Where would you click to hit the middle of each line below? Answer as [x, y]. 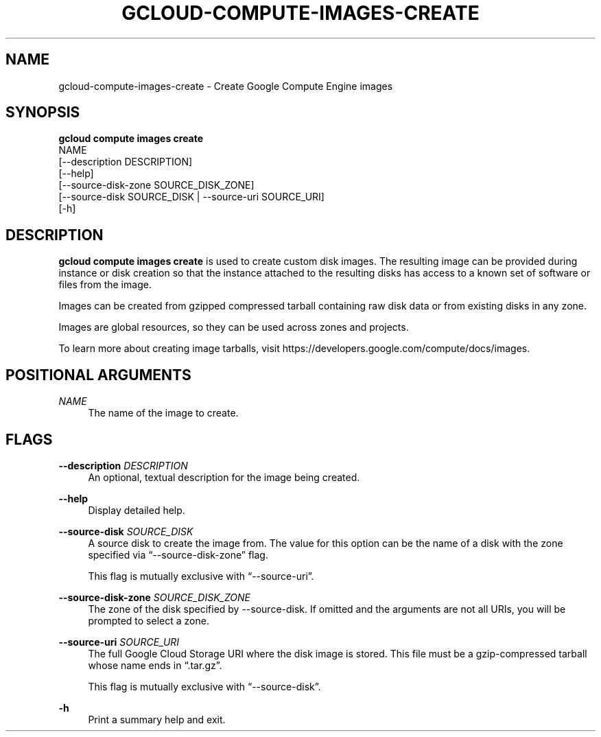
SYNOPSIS [43, 113]
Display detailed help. [137, 510]
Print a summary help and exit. [157, 719]
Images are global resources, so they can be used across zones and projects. [234, 327]
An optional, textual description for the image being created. [224, 477]
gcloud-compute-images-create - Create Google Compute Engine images [226, 86]
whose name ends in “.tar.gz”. [155, 665]
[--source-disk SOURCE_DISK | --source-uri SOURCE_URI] [191, 197]
